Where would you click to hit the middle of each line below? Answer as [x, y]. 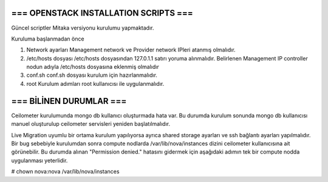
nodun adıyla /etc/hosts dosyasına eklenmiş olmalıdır [93, 67]
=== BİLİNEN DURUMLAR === [69, 101]
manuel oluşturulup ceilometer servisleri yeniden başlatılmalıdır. [91, 124]
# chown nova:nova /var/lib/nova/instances [65, 172]
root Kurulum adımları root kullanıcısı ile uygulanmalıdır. [95, 83]
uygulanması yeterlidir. [39, 160]
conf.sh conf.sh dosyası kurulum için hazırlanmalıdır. [92, 75]
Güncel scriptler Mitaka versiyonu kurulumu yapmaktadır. [83, 28]
